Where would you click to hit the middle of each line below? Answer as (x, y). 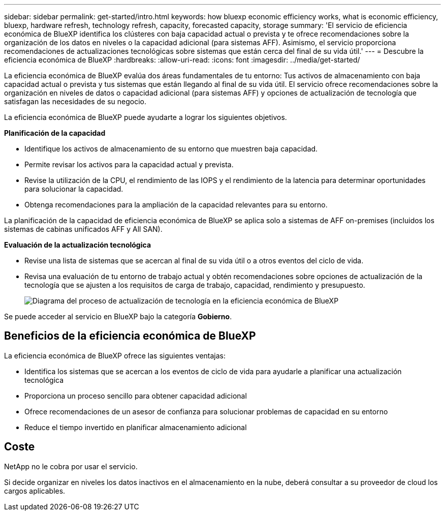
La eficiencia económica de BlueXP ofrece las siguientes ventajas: (115, 355)
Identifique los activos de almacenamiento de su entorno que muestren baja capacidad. (171, 149)
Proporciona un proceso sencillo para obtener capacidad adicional (136, 396)
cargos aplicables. (35, 491)
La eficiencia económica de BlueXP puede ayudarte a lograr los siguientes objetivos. (146, 117)
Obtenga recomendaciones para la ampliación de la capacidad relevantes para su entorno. (176, 205)
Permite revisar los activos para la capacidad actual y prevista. (129, 164)
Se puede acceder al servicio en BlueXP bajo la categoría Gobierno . (118, 316)
